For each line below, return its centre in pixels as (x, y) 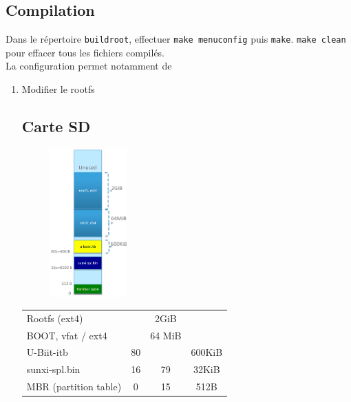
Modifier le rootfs (58, 89)
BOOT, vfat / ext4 (67, 335)
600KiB (207, 352)
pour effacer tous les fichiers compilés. (85, 52)
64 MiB (166, 335)
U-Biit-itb (47, 352)
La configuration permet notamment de (89, 66)
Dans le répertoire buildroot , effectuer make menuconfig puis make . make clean (176, 39)
